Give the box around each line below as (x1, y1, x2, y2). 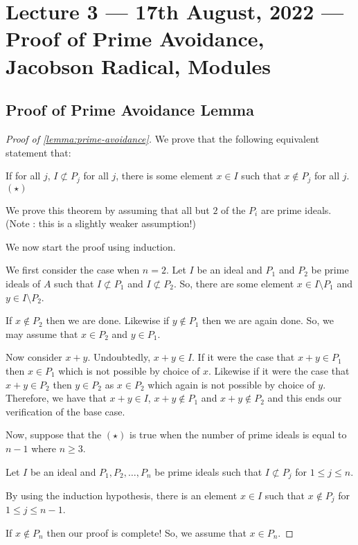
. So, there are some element (173, 276, 294, 290)
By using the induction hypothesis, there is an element (6, 488, 238, 502)
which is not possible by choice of (58, 363, 200, 377)
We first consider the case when (6, 262, 140, 277)
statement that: (6, 145, 71, 159)
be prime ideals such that (154, 464, 262, 479)
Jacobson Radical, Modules (6, 51, 271, 80)
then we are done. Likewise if (46, 313, 170, 328)
